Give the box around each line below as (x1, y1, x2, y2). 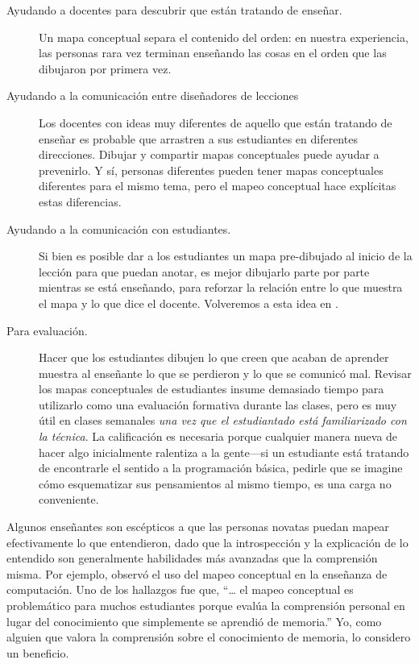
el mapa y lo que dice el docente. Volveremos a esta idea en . (39, 294, 338, 311)
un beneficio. (6, 644, 69, 661)
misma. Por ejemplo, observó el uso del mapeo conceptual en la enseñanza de (6, 565, 388, 582)
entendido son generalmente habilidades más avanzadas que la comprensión (6, 550, 378, 566)
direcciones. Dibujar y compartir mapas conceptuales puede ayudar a (39, 146, 380, 163)
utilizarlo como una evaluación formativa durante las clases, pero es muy (39, 396, 397, 413)
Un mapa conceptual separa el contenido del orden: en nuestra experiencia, (39, 28, 409, 45)
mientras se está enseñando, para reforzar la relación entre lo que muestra (39, 279, 403, 296)
